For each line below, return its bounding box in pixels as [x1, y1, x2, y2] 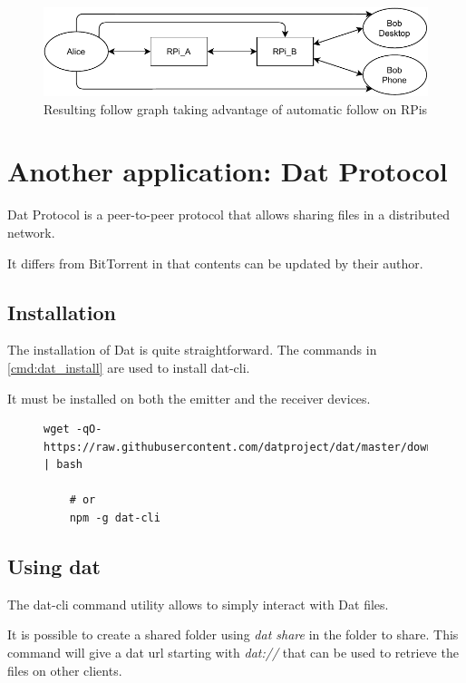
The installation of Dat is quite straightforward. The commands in [7, 340, 377, 359]
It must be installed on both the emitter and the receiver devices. [7, 388, 371, 407]
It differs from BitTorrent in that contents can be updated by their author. [7, 253, 423, 272]
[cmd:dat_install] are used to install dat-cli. [7, 357, 250, 376]
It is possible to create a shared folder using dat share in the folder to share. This [7, 625, 459, 644]
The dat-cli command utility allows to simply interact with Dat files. [7, 594, 389, 613]
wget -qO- [44, 423, 102, 436]
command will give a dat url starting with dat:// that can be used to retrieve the [7, 643, 459, 662]
